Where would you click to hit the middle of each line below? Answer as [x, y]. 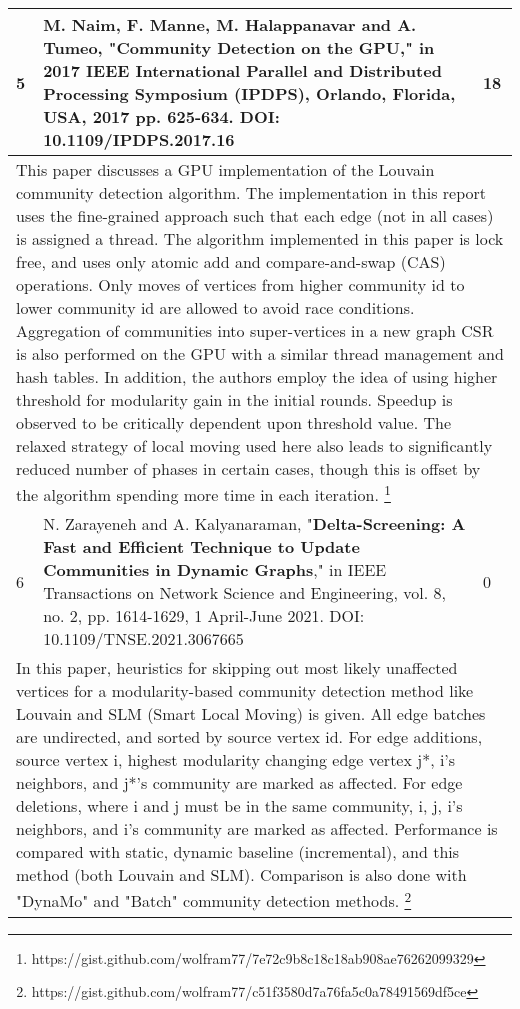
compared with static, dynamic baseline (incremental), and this [238, 852]
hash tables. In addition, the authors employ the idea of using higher [257, 376]
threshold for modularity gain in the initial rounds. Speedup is [234, 399]
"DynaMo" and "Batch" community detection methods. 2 [214, 899]
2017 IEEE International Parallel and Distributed [242, 70]
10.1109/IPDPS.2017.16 [139, 139]
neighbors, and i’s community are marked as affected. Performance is [257, 829]
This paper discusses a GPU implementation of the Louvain [225, 169]
